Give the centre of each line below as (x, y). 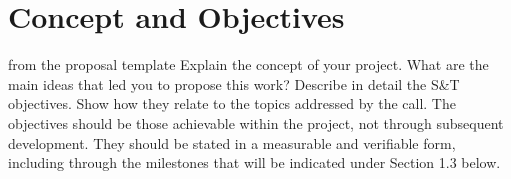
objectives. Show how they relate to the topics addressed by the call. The (232, 103)
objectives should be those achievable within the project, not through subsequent (256, 122)
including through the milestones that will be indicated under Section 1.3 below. (254, 162)
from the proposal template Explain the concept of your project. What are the (248, 64)
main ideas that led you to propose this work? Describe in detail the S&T (234, 83)
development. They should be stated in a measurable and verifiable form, (232, 142)
